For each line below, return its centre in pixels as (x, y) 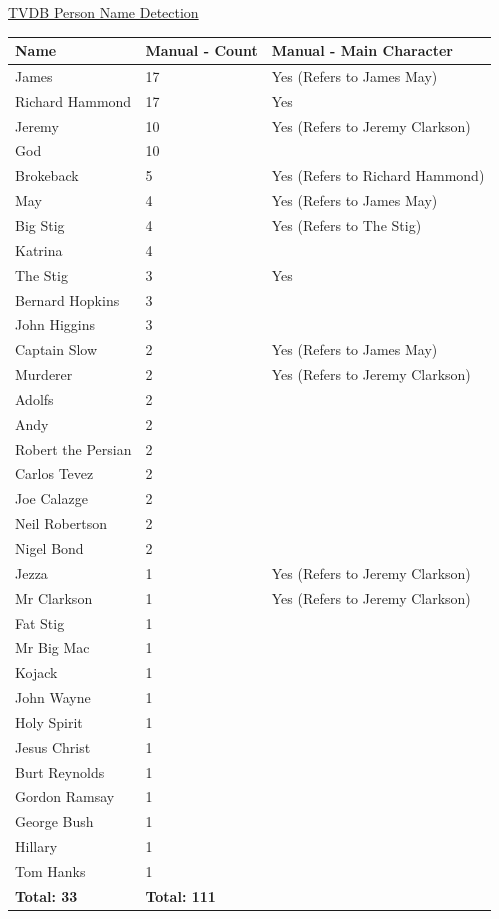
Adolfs (34, 398)
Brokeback (47, 175)
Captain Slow (56, 349)
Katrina (39, 249)
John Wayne (53, 697)
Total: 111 (180, 895)
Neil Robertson (61, 523)
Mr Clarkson (54, 597)
